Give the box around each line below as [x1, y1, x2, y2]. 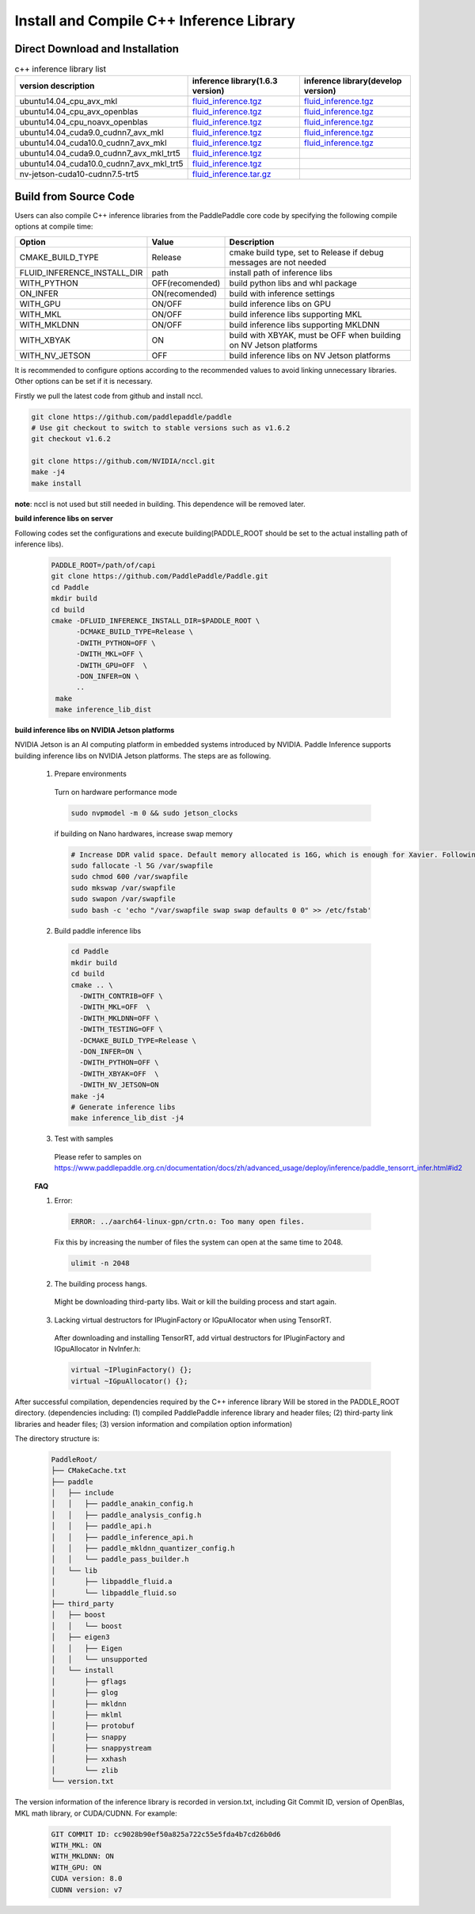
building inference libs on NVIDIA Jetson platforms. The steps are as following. [14, 750, 272, 761]
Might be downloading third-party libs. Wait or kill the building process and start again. [54, 1297, 336, 1306]
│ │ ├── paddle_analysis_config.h [51, 1510, 202, 1519]
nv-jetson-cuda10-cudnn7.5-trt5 [19, 169, 139, 180]
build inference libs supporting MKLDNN [229, 319, 380, 330]
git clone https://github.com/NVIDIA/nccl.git [31, 457, 215, 466]
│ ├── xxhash [51, 1755, 127, 1764]
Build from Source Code [14, 190, 135, 203]
